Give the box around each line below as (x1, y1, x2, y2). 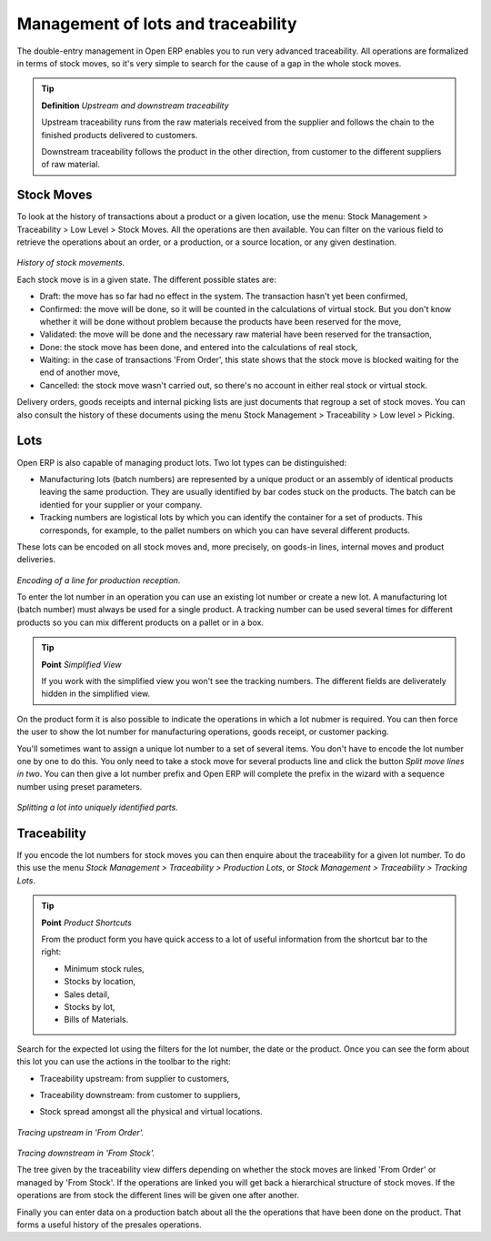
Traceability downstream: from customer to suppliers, (39, 1089, 241, 1100)
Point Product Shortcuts (41, 917, 132, 928)
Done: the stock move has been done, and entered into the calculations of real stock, (39, 341, 358, 352)
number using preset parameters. (16, 781, 143, 792)
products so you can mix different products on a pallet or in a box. (16, 617, 264, 628)
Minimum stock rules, (64, 963, 145, 974)
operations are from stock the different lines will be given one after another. (16, 1190, 300, 1201)
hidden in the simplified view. (41, 688, 151, 700)
